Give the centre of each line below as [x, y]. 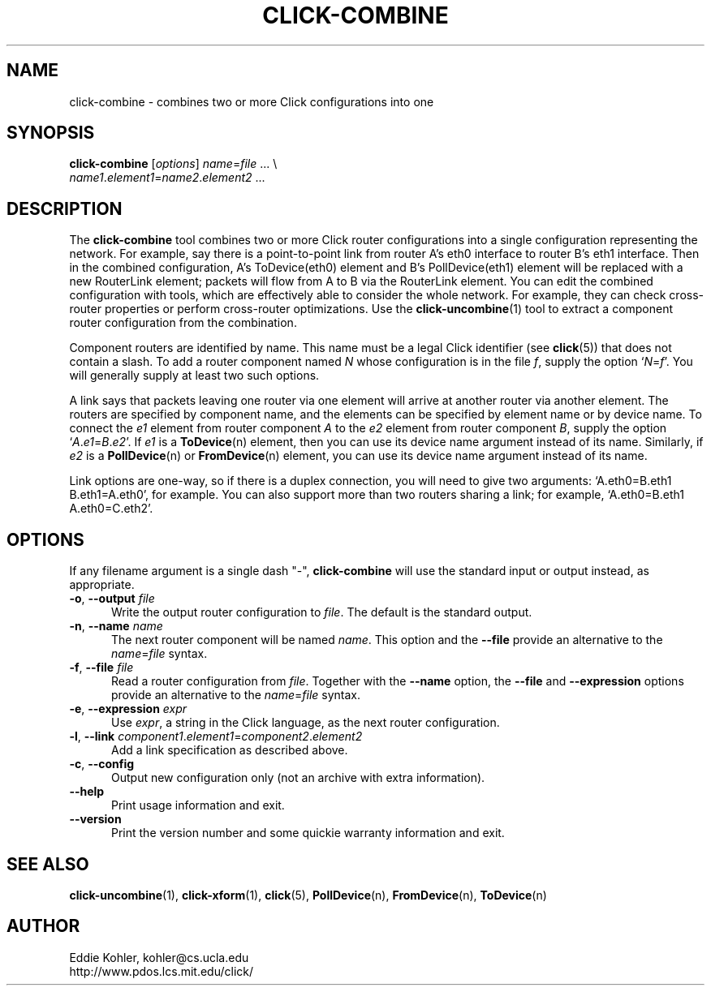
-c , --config [102, 764]
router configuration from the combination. [183, 323]
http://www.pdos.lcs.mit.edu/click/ [162, 971]
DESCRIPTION [65, 208]
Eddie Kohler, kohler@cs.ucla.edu [159, 957]
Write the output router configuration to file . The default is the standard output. [322, 612]
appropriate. [102, 585]
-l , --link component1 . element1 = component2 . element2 [216, 736]
